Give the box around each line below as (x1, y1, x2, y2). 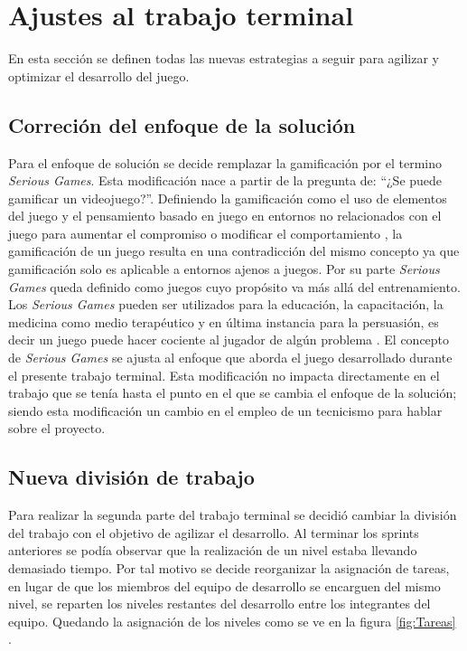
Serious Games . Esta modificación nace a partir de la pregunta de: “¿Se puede (8, 171, 443, 190)
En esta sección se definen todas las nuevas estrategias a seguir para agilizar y (8, 49, 439, 68)
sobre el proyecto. (8, 419, 106, 438)
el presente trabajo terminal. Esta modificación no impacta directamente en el (8, 365, 440, 384)
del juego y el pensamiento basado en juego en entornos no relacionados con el (8, 206, 442, 225)
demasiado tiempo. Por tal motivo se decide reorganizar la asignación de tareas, (8, 559, 450, 577)
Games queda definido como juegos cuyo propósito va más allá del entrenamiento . (8, 277, 461, 296)
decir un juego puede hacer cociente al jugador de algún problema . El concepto (8, 330, 450, 349)
